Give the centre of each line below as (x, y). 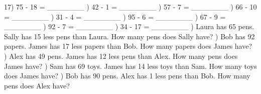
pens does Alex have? (37, 85)
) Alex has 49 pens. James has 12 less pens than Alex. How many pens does (121, 56)
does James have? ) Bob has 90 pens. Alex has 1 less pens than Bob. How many (127, 76)
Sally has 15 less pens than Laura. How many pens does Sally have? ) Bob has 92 (129, 36)
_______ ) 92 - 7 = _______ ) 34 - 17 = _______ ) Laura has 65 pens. (129, 26)
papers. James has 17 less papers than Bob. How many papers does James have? (128, 46)
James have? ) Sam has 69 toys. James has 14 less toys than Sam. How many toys (130, 66)
